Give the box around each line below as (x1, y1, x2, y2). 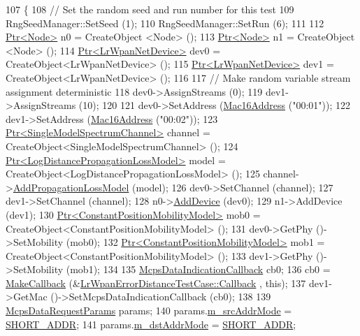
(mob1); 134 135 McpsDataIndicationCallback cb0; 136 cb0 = (66, 262, 331, 277)
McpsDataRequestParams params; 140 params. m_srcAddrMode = (6, 303, 292, 318)
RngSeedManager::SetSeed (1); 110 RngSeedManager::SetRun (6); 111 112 (6, 15, 324, 30)
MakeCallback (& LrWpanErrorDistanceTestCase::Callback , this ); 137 (6, 275, 306, 290)
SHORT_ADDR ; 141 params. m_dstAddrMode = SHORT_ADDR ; (6, 316, 296, 331)
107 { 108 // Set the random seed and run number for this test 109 (6, 2, 294, 16)
